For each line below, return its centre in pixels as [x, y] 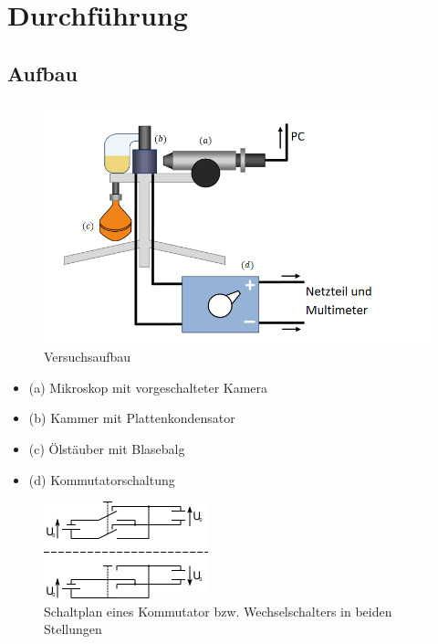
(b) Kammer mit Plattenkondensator [132, 418]
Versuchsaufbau [88, 357]
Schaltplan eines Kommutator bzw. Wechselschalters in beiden [218, 611]
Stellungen [73, 629]
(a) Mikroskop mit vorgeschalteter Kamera [148, 387]
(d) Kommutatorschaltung [102, 479]
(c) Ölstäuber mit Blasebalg [107, 448]
